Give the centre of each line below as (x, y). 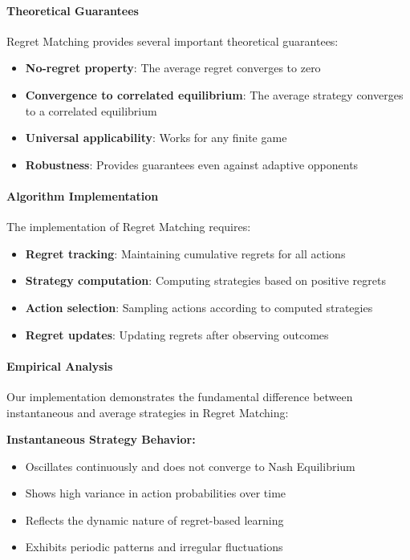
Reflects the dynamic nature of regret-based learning (154, 519)
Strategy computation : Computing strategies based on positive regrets (205, 280)
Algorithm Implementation (83, 195)
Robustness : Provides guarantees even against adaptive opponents (192, 164)
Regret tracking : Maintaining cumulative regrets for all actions (185, 253)
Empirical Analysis (60, 365)
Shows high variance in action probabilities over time (156, 493)
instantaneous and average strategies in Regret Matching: (148, 412)
